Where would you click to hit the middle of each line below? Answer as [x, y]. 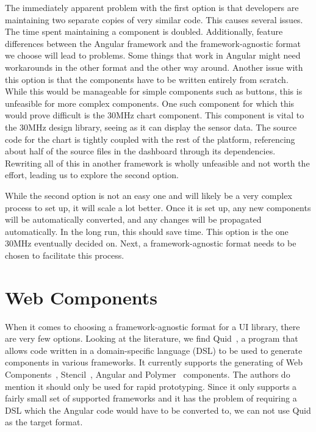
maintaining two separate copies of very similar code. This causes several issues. [154, 19]
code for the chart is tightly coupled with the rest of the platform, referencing [150, 139]
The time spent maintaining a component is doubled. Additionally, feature [144, 31]
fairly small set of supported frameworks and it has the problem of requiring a [151, 398]
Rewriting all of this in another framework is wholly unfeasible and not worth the [157, 163]
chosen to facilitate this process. [65, 255]
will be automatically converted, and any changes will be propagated [133, 219]
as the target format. [44, 422]
